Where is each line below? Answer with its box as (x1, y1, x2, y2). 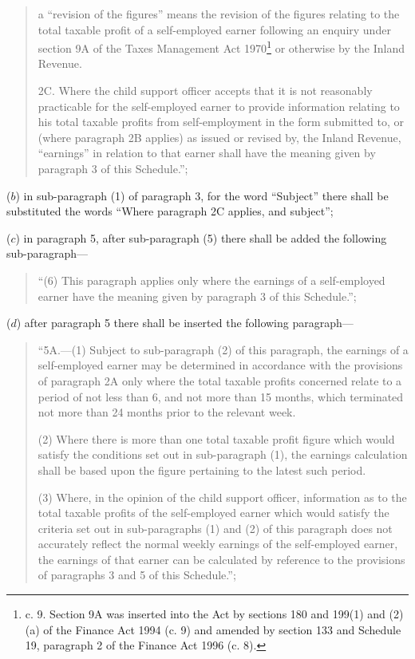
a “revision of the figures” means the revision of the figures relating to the (38, 6, 400, 22)
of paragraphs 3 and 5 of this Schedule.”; (38, 566, 236, 583)
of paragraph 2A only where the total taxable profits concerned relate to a (38, 372, 402, 389)
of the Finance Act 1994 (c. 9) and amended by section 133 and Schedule (43, 621, 401, 637)
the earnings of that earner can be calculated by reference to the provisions (38, 550, 405, 567)
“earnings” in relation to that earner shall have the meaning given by (38, 144, 376, 161)
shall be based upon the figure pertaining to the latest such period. (38, 461, 366, 478)
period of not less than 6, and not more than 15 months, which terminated (38, 388, 404, 404)
